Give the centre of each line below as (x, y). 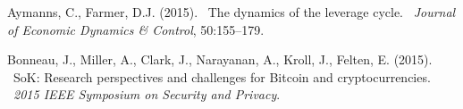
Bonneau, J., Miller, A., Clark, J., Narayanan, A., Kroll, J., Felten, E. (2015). (220, 59)
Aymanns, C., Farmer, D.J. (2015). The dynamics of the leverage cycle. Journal (231, 12)
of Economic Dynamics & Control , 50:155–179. (136, 29)
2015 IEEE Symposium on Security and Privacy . (147, 94)
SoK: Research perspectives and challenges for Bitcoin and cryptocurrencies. (222, 76)
